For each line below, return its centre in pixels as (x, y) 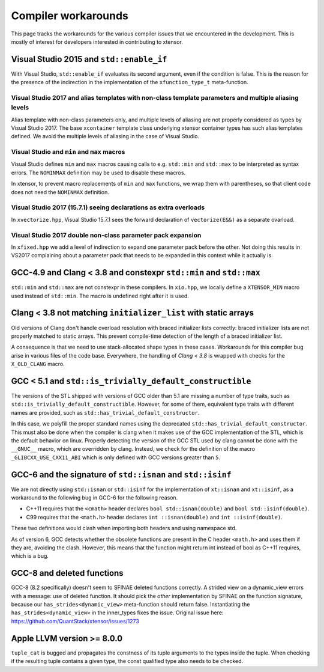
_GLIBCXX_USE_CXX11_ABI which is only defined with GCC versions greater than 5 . (115, 457)
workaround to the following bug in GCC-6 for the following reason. (94, 498)
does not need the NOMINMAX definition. (60, 192)
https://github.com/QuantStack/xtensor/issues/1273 (75, 621)
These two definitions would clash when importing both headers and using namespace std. (124, 528)
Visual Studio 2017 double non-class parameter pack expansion (106, 235)
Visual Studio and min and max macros (68, 152)
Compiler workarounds (70, 16)
